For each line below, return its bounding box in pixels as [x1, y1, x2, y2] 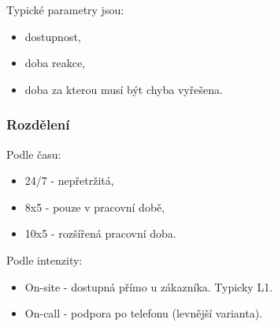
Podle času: [6, 145, 61, 162]
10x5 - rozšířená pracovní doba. [24, 225, 176, 242]
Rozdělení [6, 115, 70, 134]
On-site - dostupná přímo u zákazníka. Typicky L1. [24, 278, 273, 295]
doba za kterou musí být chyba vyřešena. [24, 81, 223, 97]
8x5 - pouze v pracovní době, [24, 198, 165, 215]
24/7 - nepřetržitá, [24, 172, 114, 189]
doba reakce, [24, 54, 86, 71]
